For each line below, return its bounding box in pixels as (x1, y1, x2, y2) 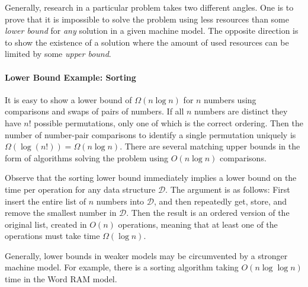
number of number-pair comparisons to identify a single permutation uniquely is (5, 128, 296, 141)
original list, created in (5, 218, 87, 230)
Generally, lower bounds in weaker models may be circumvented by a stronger (5, 249, 288, 262)
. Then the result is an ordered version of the (126, 206, 290, 219)
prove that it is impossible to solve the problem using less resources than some (5, 12, 289, 25)
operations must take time (5, 229, 100, 242)
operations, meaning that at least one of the (118, 218, 278, 230)
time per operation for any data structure (5, 183, 156, 195)
